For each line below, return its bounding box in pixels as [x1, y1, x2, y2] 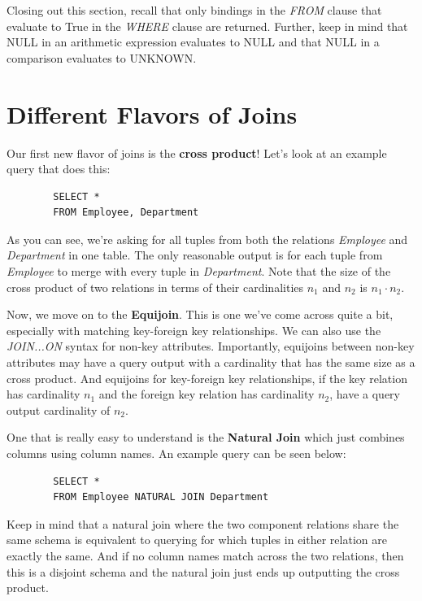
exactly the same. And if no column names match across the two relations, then [7, 547, 404, 564]
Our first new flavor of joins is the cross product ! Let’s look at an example [7, 144, 387, 161]
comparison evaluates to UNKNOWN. [7, 49, 197, 66]
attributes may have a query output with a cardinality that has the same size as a [7, 354, 415, 371]
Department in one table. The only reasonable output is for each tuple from [7, 246, 383, 263]
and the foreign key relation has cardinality [98, 385, 315, 403]
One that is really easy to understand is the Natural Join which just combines [7, 429, 405, 446]
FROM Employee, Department [53, 207, 199, 219]
